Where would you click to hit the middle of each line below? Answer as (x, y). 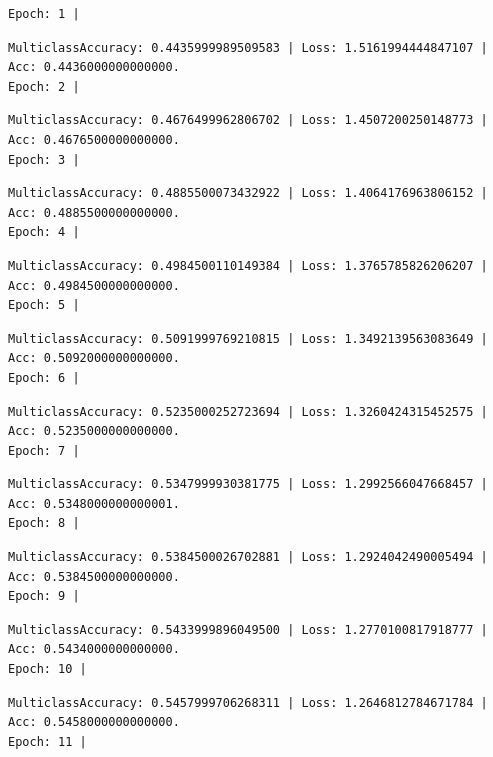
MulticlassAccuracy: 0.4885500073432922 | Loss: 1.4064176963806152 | (248, 193)
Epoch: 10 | (47, 669)
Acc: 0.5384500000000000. (94, 576)
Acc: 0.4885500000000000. (94, 212)
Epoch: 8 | (44, 523)
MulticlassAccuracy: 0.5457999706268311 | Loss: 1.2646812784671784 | (248, 702)
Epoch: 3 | (44, 159)
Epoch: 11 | (47, 741)
